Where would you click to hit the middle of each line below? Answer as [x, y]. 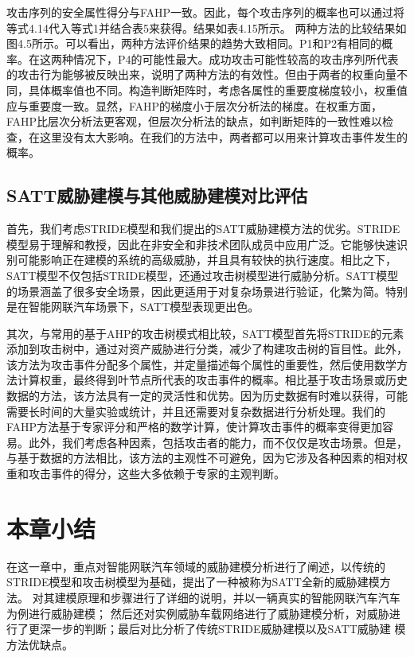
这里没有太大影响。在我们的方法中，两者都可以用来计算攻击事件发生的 [223, 136]
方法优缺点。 [40, 644]
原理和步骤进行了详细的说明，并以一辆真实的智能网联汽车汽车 [238, 597]
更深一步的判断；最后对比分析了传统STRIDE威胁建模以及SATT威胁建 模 [217, 629]
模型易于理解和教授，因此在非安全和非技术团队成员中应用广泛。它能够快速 [201, 244]
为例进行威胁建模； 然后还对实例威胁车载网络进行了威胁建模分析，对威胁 [198, 613]
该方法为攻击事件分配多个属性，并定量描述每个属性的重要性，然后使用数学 [201, 364]
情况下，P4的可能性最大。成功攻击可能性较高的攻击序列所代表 [236, 58]
